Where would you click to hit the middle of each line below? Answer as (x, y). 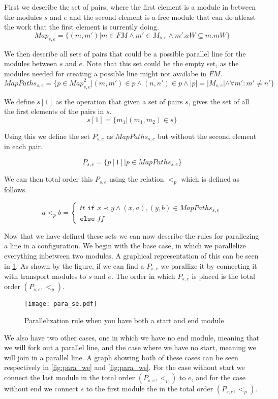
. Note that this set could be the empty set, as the (160, 63)
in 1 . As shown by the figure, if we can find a (74, 265)
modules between (31, 63)
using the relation (137, 179)
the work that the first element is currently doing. (82, 27)
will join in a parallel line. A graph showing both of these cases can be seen (121, 357)
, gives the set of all (219, 101)
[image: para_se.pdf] (61, 304)
